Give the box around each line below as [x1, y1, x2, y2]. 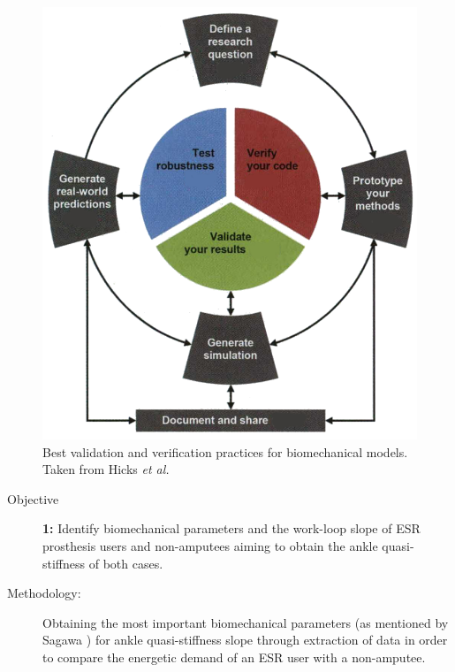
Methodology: [7, 584, 81, 602]
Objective [7, 489, 59, 508]
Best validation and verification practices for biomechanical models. [42, 442, 408, 461]
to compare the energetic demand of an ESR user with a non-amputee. [42, 647, 426, 666]
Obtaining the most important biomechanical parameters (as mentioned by [42, 613, 449, 631]
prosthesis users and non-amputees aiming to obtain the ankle [42, 537, 378, 555]
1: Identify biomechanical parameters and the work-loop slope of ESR [42, 519, 421, 538]
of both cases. [88, 554, 163, 572]
